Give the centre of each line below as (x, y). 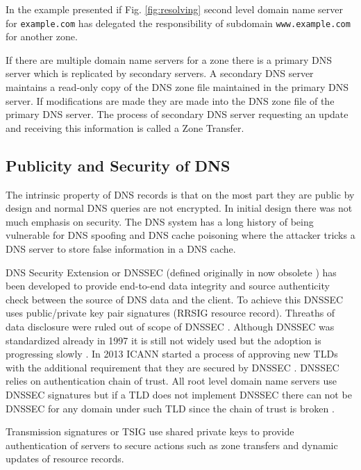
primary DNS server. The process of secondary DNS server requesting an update (177, 114)
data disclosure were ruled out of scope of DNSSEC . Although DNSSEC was (170, 326)
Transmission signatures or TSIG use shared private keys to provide (150, 431)
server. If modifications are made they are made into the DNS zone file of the (170, 100)
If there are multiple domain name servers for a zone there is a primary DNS (169, 59)
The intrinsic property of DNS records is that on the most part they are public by (180, 194)
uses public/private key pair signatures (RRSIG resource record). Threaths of (170, 313)
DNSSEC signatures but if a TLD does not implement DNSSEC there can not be (179, 394)
